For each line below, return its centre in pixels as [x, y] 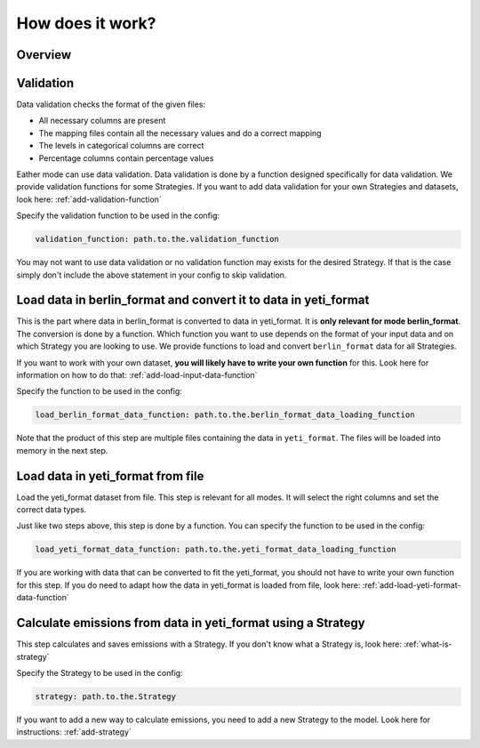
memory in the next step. [62, 450]
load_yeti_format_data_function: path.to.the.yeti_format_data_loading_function [216, 550]
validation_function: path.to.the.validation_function [157, 239]
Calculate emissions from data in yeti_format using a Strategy [191, 623]
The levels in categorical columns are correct [121, 146]
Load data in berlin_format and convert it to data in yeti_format [193, 300]
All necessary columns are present [102, 121]
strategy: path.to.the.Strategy [106, 696]
